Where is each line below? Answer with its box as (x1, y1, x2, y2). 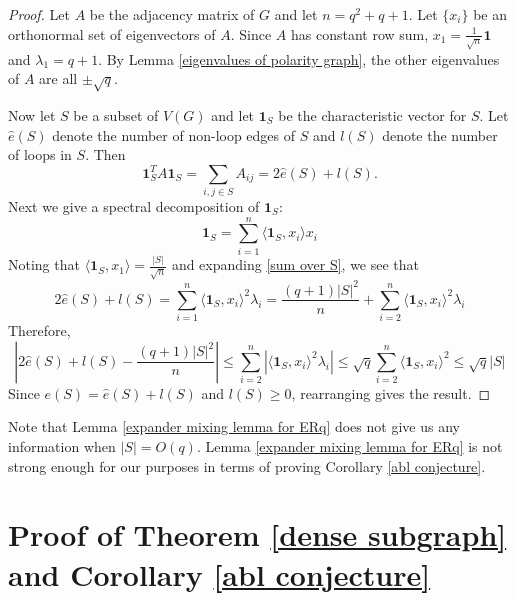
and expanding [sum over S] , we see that (171, 254, 420, 275)
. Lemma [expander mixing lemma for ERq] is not (196, 436, 503, 457)
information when (8, 436, 116, 457)
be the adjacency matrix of (89, 4, 255, 24)
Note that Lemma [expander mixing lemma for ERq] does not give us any (8, 416, 460, 437)
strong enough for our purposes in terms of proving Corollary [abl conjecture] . (8, 455, 486, 476)
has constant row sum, (290, 23, 429, 44)
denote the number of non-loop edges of (52, 124, 296, 145)
